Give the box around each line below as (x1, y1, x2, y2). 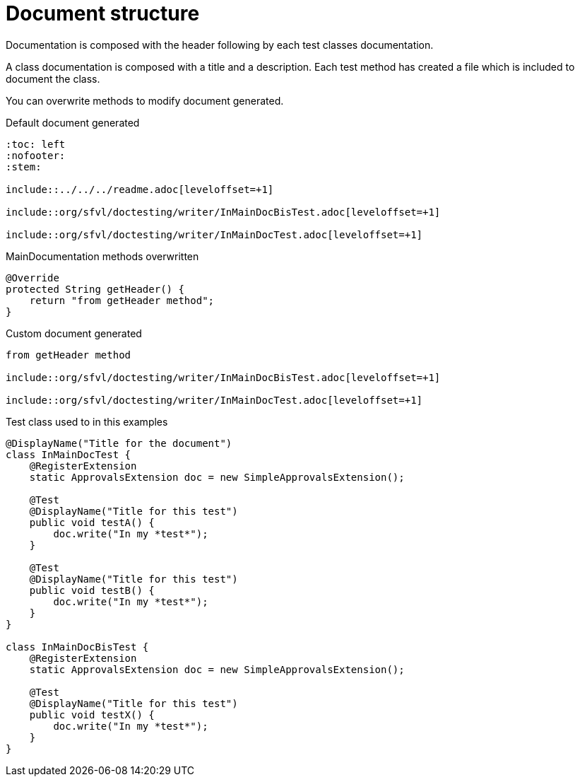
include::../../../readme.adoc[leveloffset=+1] (6, 183, 274, 195)
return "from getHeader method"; (29, 294, 215, 306)
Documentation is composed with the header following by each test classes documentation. (6, 38, 434, 51)
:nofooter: (6, 149, 66, 161)
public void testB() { (29, 584, 155, 596)
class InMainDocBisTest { (6, 641, 149, 653)
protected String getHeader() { (6, 283, 184, 295)
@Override (6, 272, 59, 284)
